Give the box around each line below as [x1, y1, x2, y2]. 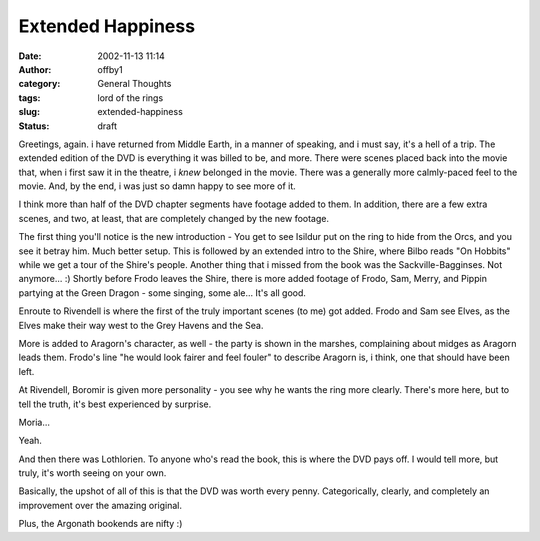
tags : [18, 91, 41, 104]
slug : [18, 106, 40, 118]
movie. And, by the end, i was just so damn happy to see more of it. [18, 180, 297, 192]
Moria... [18, 416, 50, 428]
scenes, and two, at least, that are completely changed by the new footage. [18, 212, 330, 224]
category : [18, 78, 61, 90]
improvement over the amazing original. [18, 499, 183, 511]
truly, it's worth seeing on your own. [18, 467, 167, 479]
